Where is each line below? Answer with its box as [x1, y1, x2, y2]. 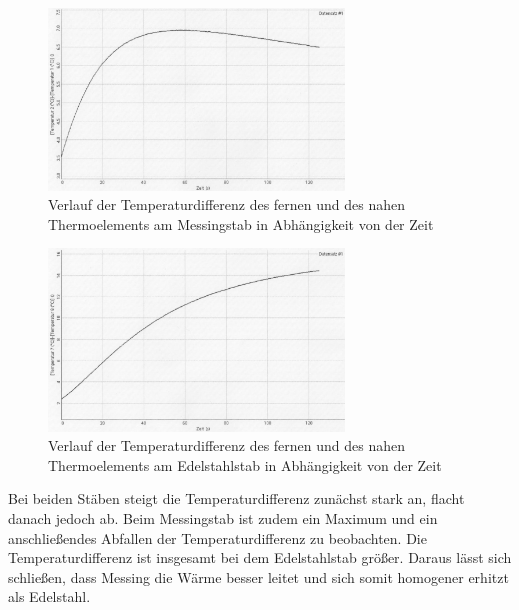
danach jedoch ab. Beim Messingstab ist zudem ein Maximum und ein [8, 507, 438, 528]
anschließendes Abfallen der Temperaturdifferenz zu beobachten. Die [8, 527, 427, 548]
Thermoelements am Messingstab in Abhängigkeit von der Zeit [48, 213, 434, 234]
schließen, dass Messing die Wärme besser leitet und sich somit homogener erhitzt [8, 566, 509, 587]
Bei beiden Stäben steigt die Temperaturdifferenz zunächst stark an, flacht [8, 488, 465, 509]
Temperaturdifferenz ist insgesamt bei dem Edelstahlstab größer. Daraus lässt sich [8, 547, 512, 568]
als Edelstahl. [8, 586, 91, 607]
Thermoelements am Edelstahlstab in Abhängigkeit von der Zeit [48, 454, 442, 475]
